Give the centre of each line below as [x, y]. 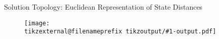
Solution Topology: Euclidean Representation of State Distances [103, 7]
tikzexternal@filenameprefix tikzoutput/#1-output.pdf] [120, 32]
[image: [37, 23]
